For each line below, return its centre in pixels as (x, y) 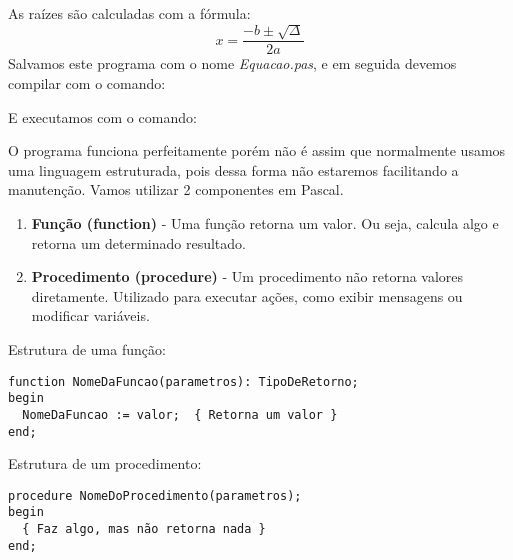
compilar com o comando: (87, 83)
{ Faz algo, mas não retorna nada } (144, 529)
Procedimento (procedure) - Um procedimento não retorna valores (247, 276)
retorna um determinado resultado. (138, 242)
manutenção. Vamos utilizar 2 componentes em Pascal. (176, 189)
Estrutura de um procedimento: (105, 463)
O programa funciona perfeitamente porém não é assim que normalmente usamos (257, 150)
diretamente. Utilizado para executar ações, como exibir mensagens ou (247, 295)
